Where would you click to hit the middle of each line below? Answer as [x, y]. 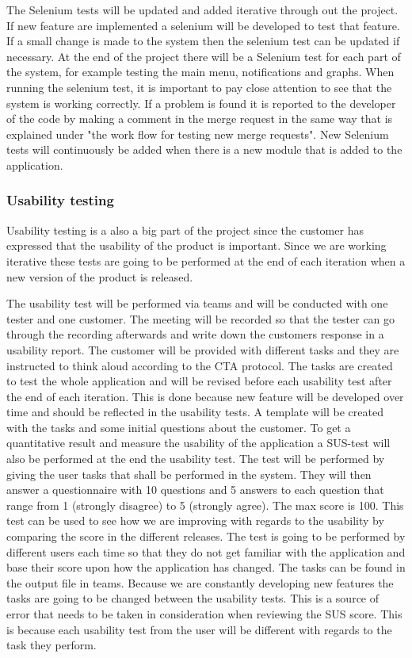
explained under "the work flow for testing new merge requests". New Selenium [198, 134]
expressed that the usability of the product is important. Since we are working [196, 245]
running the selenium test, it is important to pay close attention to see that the [199, 87]
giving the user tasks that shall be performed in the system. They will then [189, 474]
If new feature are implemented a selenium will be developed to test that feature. [203, 25]
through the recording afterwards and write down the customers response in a [195, 334]
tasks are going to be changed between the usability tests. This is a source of [193, 598]
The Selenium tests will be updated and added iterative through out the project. [202, 10]
